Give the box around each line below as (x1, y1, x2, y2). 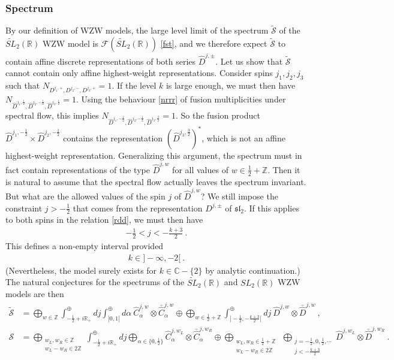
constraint (5, 201, 43, 214)
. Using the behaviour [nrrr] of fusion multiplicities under (76, 92, 286, 105)
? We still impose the (200, 189, 278, 202)
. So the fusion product (175, 108, 260, 121)
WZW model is (42, 37, 98, 50)
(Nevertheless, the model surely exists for (5, 264, 157, 276)
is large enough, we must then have (166, 79, 296, 92)
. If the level (112, 79, 157, 92)
